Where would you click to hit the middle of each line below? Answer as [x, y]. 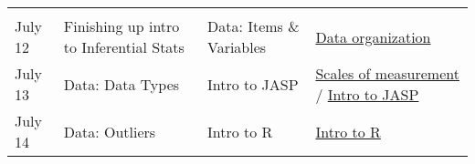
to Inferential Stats [124, 47]
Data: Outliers [110, 131]
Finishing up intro [121, 26]
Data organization [373, 36]
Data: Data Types [121, 84]
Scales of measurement [387, 73]
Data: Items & [253, 26]
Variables [237, 47]
